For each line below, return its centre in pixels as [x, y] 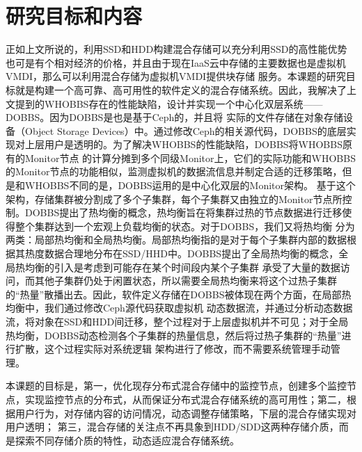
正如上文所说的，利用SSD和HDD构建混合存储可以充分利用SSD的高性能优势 [176, 49]
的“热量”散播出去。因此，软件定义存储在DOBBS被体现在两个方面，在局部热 [179, 294]
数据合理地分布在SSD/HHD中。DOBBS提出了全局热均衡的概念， [191, 253]
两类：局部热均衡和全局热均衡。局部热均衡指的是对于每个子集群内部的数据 [176, 240]
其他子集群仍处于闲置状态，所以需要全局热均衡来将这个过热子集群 [186, 281]
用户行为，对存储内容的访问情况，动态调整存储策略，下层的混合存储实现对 [186, 413]
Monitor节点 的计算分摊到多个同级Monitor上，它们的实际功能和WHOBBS [190, 158]
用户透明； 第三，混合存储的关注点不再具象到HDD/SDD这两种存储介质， [172, 427]
